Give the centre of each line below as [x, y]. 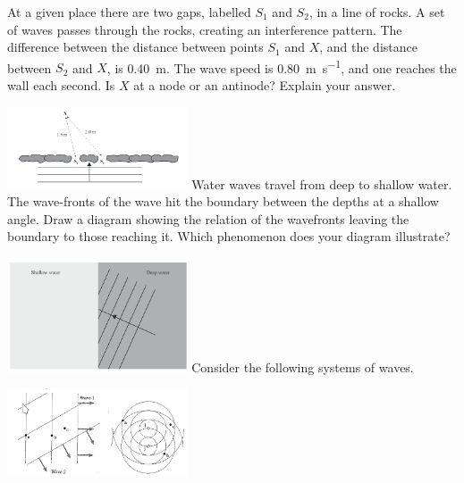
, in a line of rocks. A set [377, 12]
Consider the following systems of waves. [303, 366]
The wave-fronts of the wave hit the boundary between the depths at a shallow [223, 201]
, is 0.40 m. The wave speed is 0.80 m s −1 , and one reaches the [282, 66]
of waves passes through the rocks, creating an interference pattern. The [205, 29]
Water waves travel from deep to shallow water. [322, 183]
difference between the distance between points [135, 47]
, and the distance [368, 47]
